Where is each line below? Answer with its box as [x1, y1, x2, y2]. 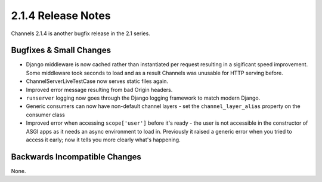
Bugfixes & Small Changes [11, 45, 112, 55]
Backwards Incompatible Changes [11, 152, 141, 162]
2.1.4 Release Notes [11, 9, 111, 22]
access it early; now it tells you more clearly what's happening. [26, 136, 181, 143]
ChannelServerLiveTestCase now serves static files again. [26, 78, 169, 85]
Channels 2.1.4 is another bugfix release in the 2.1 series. [11, 30, 150, 37]
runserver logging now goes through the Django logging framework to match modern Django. [26, 94, 261, 101]
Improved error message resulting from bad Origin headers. [26, 86, 173, 93]
